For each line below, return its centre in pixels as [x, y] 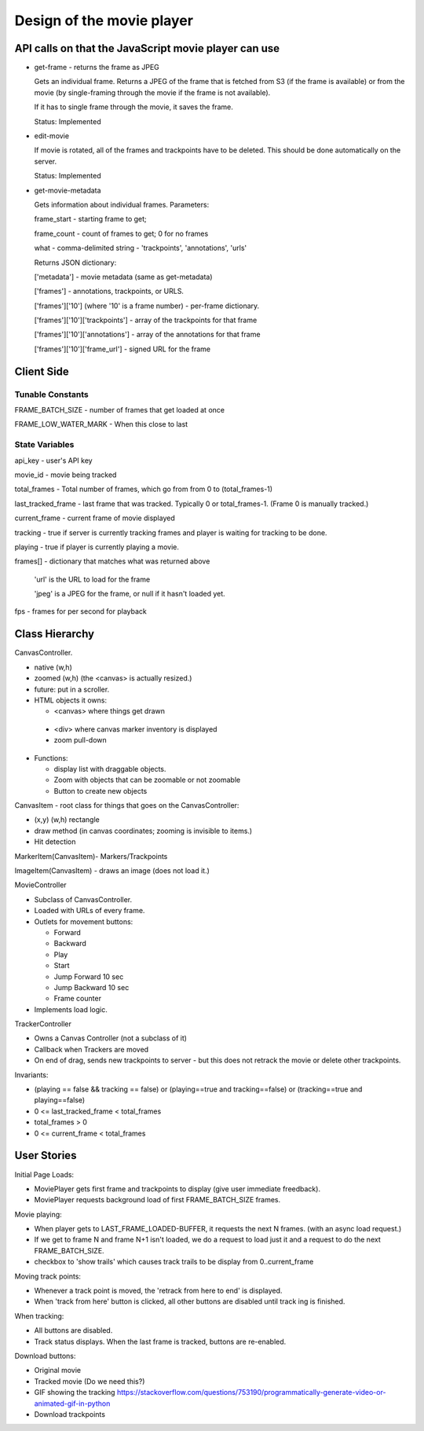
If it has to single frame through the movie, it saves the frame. [133, 107]
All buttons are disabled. [73, 1330]
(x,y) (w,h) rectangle [67, 820]
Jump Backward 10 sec [91, 987]
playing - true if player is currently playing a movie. [97, 547]
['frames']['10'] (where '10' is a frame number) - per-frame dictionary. [147, 306]
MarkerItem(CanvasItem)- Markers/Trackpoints [91, 856]
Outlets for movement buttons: [84, 921]
